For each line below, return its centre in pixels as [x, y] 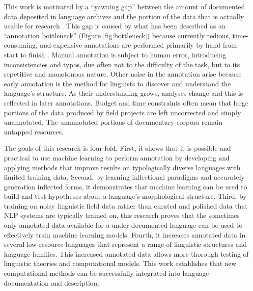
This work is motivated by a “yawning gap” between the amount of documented [125, 6]
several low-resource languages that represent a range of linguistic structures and [126, 244]
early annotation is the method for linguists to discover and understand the [117, 83]
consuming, [21, 45]
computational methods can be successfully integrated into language [107, 273]
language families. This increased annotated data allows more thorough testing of [126, 253]
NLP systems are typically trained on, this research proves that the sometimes [122, 215]
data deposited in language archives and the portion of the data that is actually [124, 16]
